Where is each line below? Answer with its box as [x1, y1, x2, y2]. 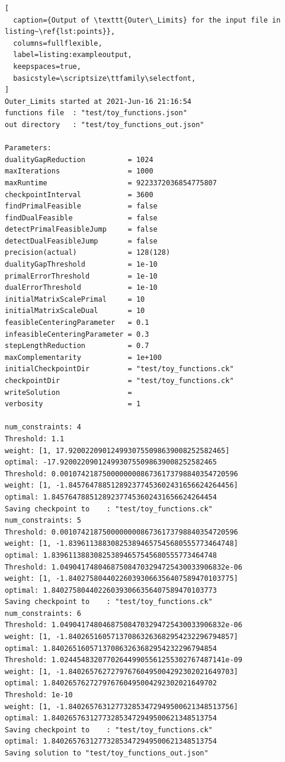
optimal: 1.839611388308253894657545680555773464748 [5, 551, 217, 559]
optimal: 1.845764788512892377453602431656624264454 [5, 492, 217, 501]
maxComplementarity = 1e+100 [5, 353, 162, 362]
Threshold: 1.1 [5, 434, 65, 443]
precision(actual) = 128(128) [5, 248, 171, 257]
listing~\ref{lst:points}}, [5, 27, 116, 36]
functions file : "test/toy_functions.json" [5, 109, 187, 118]
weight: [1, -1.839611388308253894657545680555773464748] [5, 539, 238, 548]
